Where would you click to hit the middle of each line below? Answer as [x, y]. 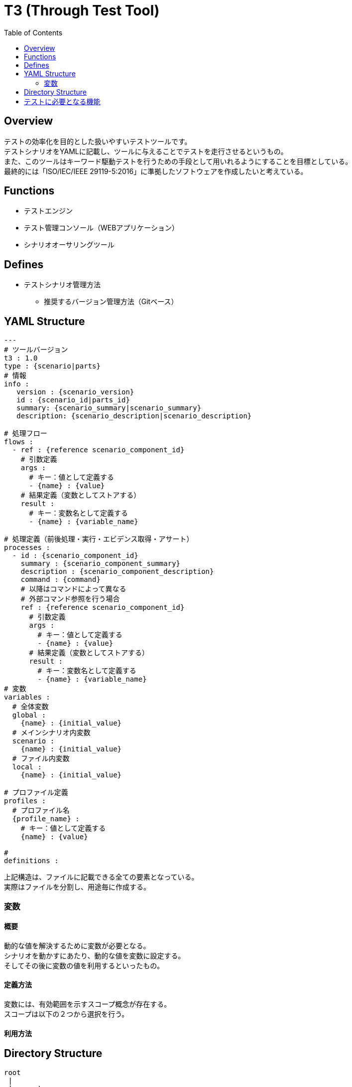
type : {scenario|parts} [52, 366]
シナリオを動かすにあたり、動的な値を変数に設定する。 [95, 955]
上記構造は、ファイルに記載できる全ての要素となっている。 [101, 877]
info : [17, 384]
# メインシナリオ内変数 [51, 733]
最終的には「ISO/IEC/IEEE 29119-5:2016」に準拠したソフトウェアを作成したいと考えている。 [156, 171]
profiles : [25, 801]
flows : [19, 442]
